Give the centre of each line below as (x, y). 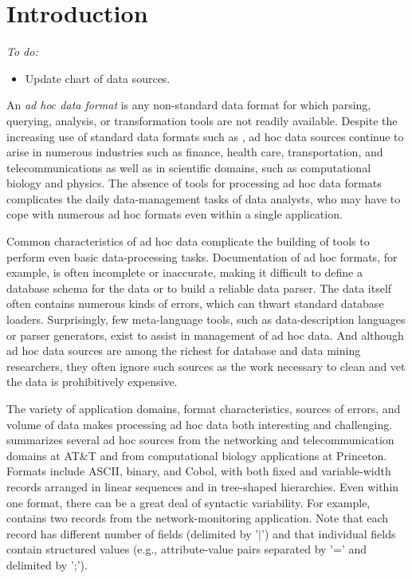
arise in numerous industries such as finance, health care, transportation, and (195, 152)
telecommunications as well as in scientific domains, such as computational (189, 167)
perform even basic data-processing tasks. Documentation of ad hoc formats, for (202, 256)
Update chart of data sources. (98, 78)
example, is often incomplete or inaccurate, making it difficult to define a (184, 272)
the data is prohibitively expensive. (92, 382)
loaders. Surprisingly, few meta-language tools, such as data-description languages (206, 319)
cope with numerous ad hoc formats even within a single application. (175, 214)
